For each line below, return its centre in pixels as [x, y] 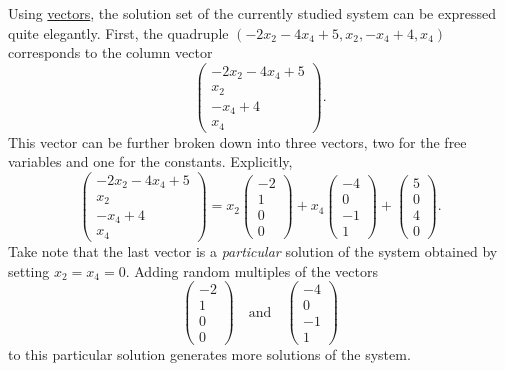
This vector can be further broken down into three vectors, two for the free [237, 141]
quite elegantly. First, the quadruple [118, 32]
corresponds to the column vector [110, 52]
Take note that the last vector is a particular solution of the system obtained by [253, 250]
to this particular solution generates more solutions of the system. [209, 354]
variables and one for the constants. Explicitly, [150, 161]
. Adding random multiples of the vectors [251, 270]
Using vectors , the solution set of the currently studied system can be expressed [252, 13]
